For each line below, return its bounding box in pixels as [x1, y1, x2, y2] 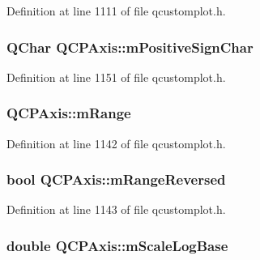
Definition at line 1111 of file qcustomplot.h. [6, 2, 226, 19]
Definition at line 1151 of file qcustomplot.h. [6, 68, 226, 85]
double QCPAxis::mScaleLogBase [6, 235, 228, 255]
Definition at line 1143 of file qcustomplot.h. [6, 201, 226, 218]
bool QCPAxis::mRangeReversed [6, 169, 226, 190]
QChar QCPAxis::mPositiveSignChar [6, 36, 254, 57]
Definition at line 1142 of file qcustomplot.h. [6, 134, 226, 151]
